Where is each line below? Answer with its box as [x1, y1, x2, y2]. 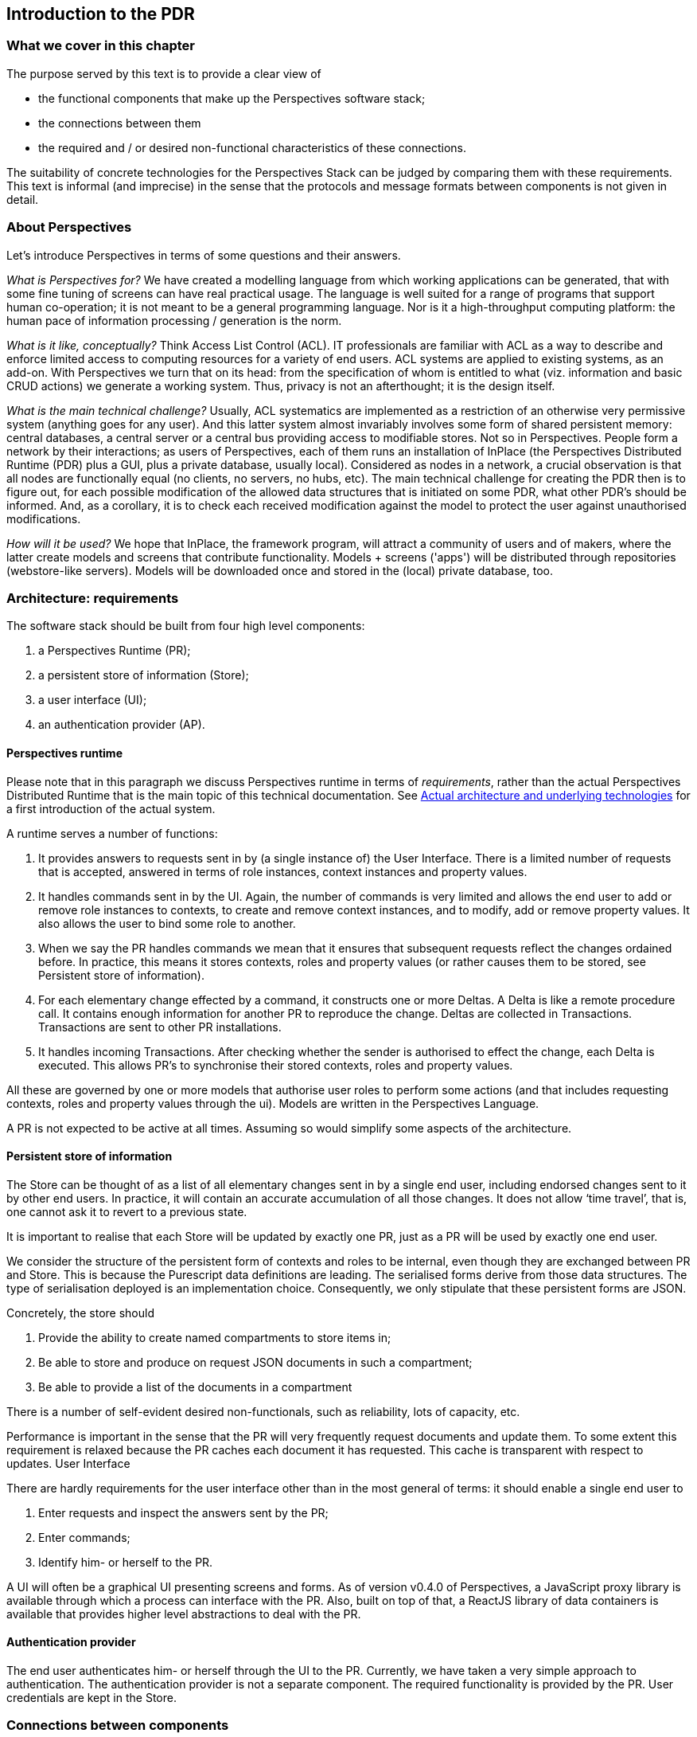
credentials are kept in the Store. [6, 1690, 177, 1704]
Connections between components [6, 1717, 229, 1734]
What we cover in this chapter [6, 37, 196, 54]
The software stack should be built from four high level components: [6, 619, 365, 633]
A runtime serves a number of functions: [6, 826, 218, 840]
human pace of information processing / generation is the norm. [6, 313, 342, 327]
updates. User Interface [6, 1456, 130, 1470]
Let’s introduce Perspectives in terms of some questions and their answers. [6, 248, 401, 262]
